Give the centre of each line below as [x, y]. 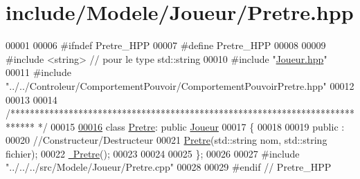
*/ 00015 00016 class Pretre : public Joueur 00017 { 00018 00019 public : [191, 126]
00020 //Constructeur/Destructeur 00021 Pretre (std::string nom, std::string [166, 140]
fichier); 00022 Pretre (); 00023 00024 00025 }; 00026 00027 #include [153, 153]
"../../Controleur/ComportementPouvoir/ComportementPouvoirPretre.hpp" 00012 [180, 85]
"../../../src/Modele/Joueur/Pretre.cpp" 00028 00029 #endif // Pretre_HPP [169, 167]
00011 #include [38, 72]
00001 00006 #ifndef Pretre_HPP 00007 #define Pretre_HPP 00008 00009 [166, 45]
